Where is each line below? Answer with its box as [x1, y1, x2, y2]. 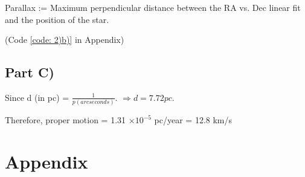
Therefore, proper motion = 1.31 [5, 114, 126, 126]
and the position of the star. [5, 13, 109, 25]
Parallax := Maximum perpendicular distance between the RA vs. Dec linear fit [5, 1, 301, 13]
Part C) [5, 63, 54, 82]
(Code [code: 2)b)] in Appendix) [5, 33, 124, 46]
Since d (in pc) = [5, 91, 69, 103]
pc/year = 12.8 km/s [154, 114, 233, 126]
